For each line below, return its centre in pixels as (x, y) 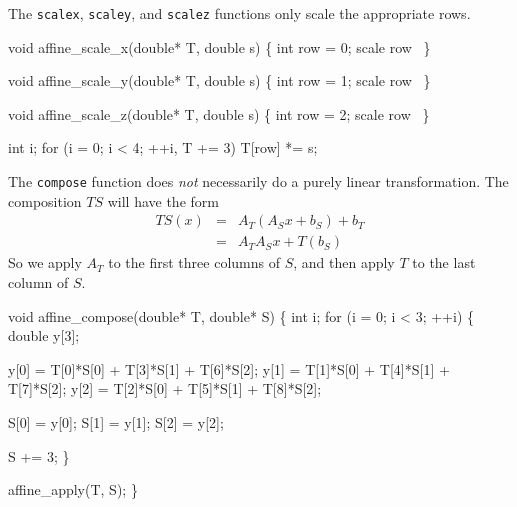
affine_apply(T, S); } (73, 489)
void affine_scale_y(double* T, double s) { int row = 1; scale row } (219, 80)
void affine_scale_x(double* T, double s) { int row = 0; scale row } (219, 46)
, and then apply (344, 262)
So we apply (45, 262)
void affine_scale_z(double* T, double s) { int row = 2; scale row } (219, 113)
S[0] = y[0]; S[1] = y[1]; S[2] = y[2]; (116, 421)
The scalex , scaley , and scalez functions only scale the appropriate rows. (239, 13)
